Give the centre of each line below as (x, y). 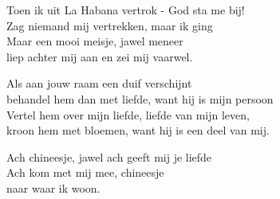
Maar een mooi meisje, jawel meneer (95, 41)
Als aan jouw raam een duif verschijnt (99, 83)
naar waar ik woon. (53, 187)
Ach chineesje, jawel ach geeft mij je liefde (109, 156)
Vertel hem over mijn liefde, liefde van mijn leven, (128, 114)
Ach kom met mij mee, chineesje (85, 172)
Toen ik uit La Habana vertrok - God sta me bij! (126, 10)
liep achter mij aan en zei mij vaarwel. (100, 56)
